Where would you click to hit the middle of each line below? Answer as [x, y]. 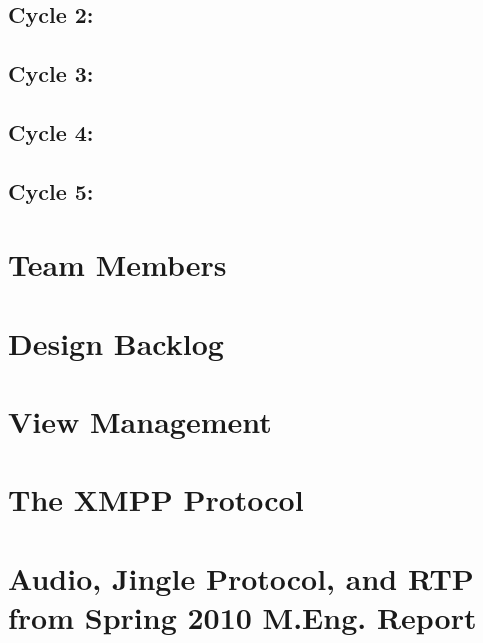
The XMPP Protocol [156, 499]
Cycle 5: [51, 190]
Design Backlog [116, 342]
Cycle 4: [51, 131]
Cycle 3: [51, 73]
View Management [140, 421]
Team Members [117, 264]
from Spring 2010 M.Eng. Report [242, 617]
